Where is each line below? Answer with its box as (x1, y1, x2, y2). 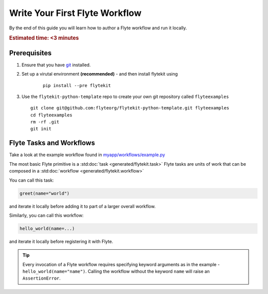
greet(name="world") (19, 191, 69, 196)
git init (30, 126, 52, 132)
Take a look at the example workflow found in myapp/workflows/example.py (9, 152, 165, 158)
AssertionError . (22, 275, 61, 281)
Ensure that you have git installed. (21, 62, 91, 68)
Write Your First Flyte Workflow (9, 7, 141, 18)
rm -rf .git (30, 119, 60, 125)
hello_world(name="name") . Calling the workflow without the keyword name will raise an (22, 269, 210, 275)
